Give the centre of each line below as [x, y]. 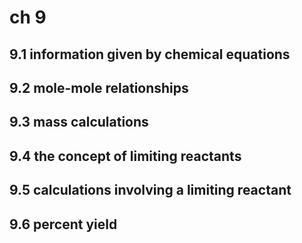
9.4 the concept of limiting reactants [125, 156]
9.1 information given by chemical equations [150, 54]
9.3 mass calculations [79, 122]
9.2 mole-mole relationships [99, 87]
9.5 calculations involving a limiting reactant [150, 190]
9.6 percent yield [63, 224]
